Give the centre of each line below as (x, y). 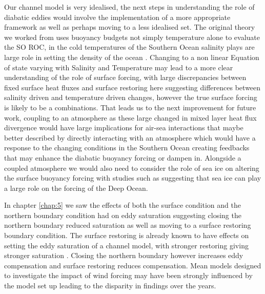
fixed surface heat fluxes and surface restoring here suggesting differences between (132, 87)
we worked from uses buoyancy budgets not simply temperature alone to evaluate (132, 37)
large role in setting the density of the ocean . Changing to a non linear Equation (132, 57)
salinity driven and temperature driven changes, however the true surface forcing (131, 97)
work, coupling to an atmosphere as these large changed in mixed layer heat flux (130, 117)
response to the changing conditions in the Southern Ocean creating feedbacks (127, 148)
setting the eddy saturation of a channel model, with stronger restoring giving (126, 245)
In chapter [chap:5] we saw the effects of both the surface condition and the (123, 205)
